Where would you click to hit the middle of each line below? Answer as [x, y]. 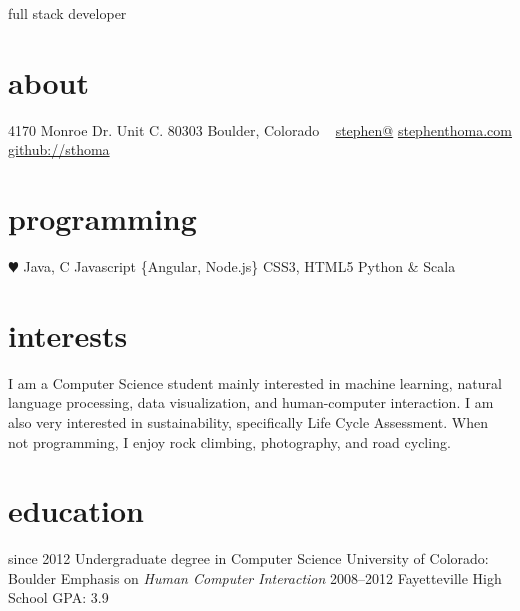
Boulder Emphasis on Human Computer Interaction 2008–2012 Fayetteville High [255, 577]
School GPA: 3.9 [58, 597]
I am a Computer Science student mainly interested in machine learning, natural [255, 382]
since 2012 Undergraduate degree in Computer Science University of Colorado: [248, 558]
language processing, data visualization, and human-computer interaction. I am [251, 402]
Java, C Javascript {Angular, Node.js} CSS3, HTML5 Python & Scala [239, 266]
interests [68, 334]
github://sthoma [59, 149]
